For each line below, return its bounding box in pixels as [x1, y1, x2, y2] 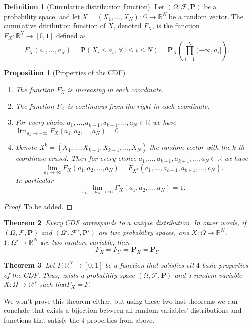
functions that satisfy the [4, 314, 79, 325]
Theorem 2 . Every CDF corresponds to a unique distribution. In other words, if [4, 217, 246, 228]
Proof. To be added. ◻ [4, 201, 73, 211]
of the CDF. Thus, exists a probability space [4, 269, 135, 280]
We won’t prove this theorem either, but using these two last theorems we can [4, 295, 238, 305]
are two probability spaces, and [98, 227, 189, 237]
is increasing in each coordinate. [67, 84, 164, 94]
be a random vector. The [168, 11, 243, 21]
